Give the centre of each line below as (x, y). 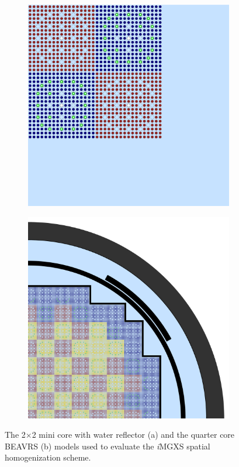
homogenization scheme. (48, 457)
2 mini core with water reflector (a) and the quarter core (133, 435)
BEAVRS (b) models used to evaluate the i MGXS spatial (108, 446)
